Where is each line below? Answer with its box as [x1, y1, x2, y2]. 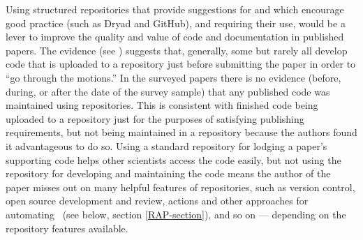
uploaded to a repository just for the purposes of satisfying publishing [6, 111, 304, 126]
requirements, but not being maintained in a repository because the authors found [6, 125, 357, 140]
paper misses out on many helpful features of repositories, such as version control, [6, 179, 355, 194]
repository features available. [6, 220, 128, 235]
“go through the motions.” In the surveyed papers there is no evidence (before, [6, 70, 341, 84]
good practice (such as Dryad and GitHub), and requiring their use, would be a [6, 15, 346, 30]
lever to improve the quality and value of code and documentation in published [6, 29, 344, 44]
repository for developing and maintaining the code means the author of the [6, 166, 331, 181]
